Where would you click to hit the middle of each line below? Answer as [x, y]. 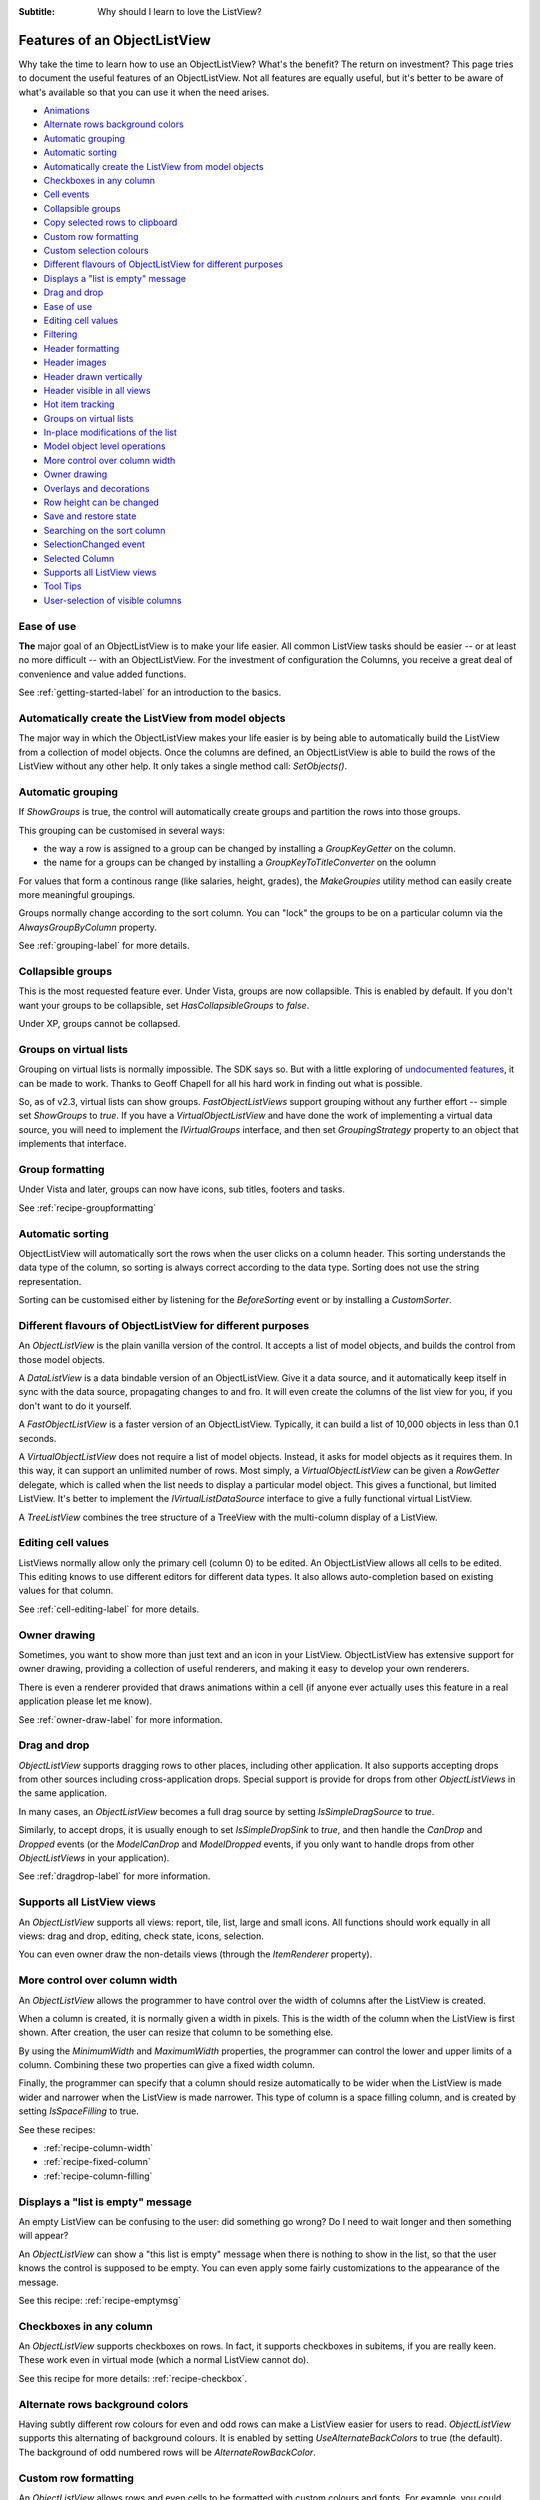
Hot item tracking [79, 404]
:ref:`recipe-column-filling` [98, 2176]
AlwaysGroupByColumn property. [87, 927]
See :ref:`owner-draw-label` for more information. [121, 1719]
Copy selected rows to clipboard [110, 222]
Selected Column [79, 558]
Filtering [60, 334]
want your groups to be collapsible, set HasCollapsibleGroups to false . [164, 1005]
